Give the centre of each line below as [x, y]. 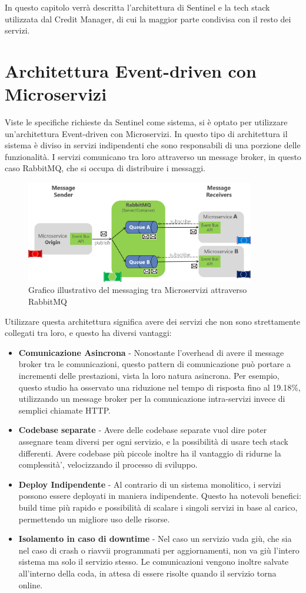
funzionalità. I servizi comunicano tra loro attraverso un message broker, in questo [153, 156]
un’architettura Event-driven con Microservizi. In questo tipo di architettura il [146, 133]
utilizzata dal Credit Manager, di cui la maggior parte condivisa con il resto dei [148, 19]
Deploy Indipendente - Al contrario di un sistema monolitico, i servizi [150, 484]
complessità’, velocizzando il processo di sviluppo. [108, 464]
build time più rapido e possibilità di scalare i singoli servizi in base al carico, [158, 507]
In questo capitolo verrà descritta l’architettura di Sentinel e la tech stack [137, 7]
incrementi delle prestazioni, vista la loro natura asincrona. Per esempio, [149, 376]
